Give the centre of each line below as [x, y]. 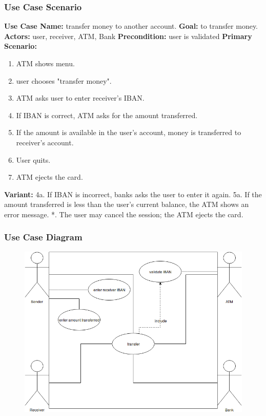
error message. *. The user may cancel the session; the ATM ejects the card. [124, 214]
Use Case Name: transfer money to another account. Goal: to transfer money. [131, 26]
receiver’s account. [45, 142]
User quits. [33, 159]
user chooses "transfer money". [64, 80]
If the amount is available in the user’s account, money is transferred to [129, 132]
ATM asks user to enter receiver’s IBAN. [80, 98]
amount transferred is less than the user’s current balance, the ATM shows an [127, 204]
